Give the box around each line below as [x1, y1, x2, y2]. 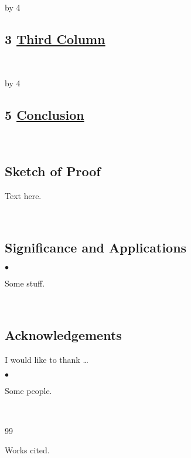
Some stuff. [5, 277, 45, 289]
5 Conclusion [5, 106, 84, 124]
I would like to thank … [5, 353, 88, 365]
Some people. [5, 385, 52, 397]
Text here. [5, 189, 42, 201]
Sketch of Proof [5, 162, 101, 180]
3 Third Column [5, 29, 105, 48]
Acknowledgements [5, 325, 122, 343]
